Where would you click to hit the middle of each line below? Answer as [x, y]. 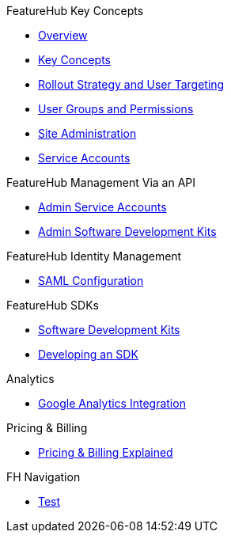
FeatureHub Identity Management [94, 256]
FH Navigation [44, 477]
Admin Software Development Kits [127, 232]
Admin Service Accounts [102, 207]
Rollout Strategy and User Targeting [131, 84]
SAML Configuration [91, 281]
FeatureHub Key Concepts [75, 11]
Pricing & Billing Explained [106, 452]
